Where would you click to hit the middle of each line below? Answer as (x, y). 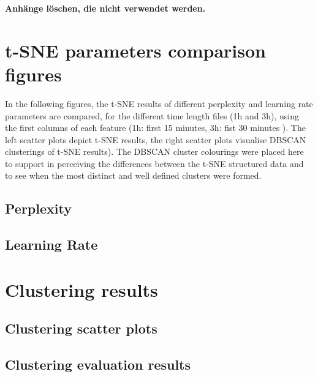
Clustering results (81, 289)
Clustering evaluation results (98, 364)
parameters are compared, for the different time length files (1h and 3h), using (152, 115)
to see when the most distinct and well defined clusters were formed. (133, 175)
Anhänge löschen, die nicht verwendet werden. (105, 8)
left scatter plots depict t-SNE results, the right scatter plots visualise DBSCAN (156, 139)
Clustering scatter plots (81, 328)
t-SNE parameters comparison (135, 50)
